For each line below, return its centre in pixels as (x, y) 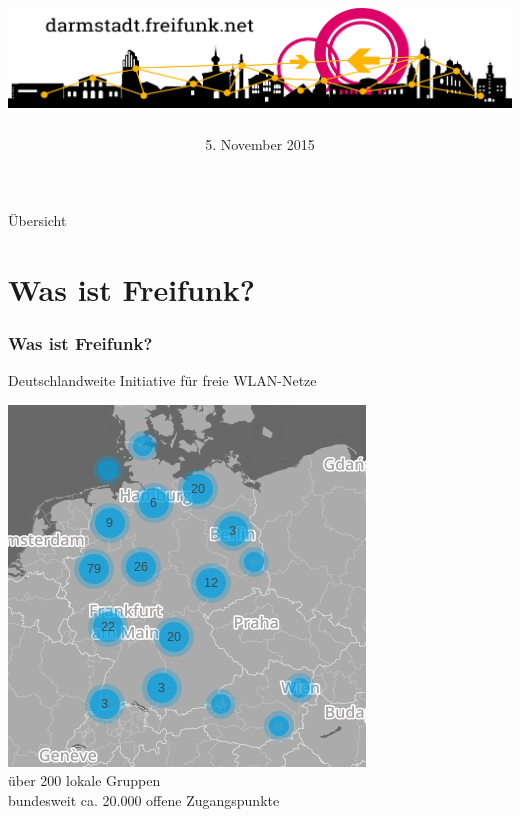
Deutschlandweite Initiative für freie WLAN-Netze (162, 379)
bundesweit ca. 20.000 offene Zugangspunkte (144, 799)
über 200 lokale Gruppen (84, 780)
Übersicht (37, 219)
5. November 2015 (260, 144)
